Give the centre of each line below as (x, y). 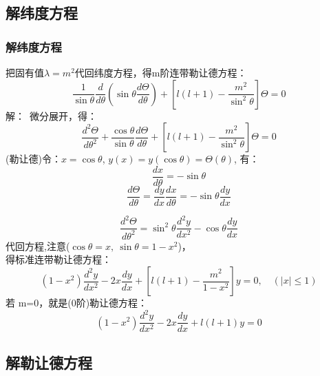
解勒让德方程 (49, 362)
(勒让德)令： (33, 159)
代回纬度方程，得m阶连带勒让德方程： (161, 72)
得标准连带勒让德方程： (58, 259)
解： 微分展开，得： (51, 115)
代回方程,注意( (38, 246)
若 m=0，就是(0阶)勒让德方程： (77, 302)
